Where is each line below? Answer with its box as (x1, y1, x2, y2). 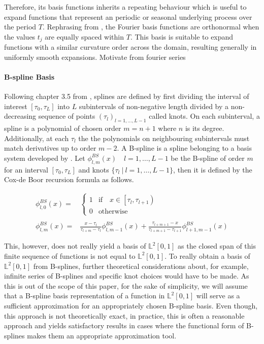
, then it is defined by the (173, 164, 252, 175)
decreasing (4, 111, 37, 121)
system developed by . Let (4, 152, 85, 163)
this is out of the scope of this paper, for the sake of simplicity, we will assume (4, 280, 248, 291)
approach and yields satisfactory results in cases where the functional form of (4, 320, 244, 331)
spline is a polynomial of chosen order (4, 123, 121, 133)
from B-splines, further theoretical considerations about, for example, (33, 260, 249, 271)
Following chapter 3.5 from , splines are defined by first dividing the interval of (4, 91, 249, 101)
